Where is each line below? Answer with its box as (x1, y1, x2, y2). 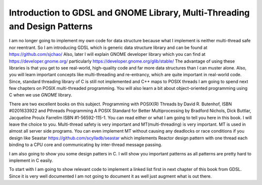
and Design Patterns (9, 21, 93, 32)
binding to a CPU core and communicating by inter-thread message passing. (9, 142, 163, 148)
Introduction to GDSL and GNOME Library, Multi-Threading (9, 7, 250, 18)
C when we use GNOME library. (9, 92, 72, 98)
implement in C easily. (9, 157, 53, 163)
